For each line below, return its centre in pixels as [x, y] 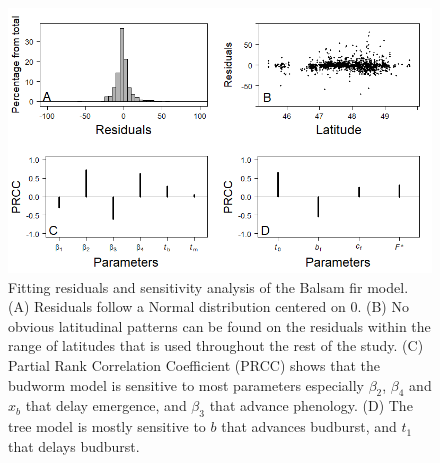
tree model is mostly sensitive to [107, 426]
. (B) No [383, 306]
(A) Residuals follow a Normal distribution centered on [177, 306]
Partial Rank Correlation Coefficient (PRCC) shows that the [194, 364]
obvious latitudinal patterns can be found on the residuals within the [219, 325]
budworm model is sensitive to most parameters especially [186, 384]
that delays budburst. [74, 445]
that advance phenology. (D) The [311, 405]
